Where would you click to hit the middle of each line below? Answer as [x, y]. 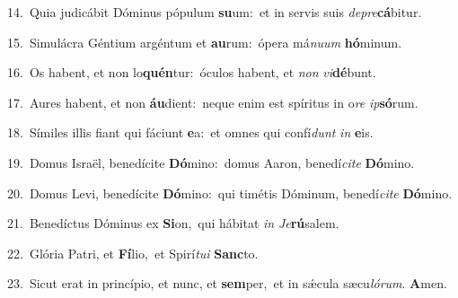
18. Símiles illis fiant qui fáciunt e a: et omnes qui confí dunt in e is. [190, 132]
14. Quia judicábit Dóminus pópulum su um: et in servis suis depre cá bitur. [215, 12]
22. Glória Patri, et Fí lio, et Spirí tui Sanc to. [133, 253]
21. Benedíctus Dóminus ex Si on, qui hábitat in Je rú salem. [173, 223]
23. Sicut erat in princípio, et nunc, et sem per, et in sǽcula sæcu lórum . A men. [227, 283]
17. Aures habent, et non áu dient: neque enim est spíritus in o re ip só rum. [213, 102]
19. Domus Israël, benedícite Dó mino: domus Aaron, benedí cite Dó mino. [211, 162]
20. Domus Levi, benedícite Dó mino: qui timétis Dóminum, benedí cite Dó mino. [230, 193]
